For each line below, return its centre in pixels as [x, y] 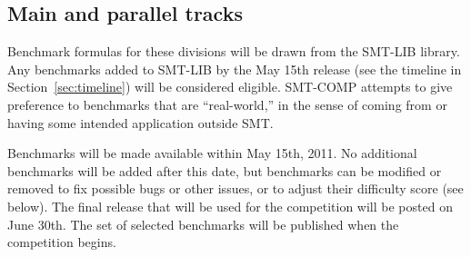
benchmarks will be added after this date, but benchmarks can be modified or [225, 170]
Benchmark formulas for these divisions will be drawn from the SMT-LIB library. [234, 51]
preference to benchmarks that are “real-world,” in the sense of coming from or [227, 104]
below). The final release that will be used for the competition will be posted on [230, 206]
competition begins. [62, 242]
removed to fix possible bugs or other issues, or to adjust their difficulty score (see [235, 188]
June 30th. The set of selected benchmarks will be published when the [203, 224]
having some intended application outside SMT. [140, 122]
